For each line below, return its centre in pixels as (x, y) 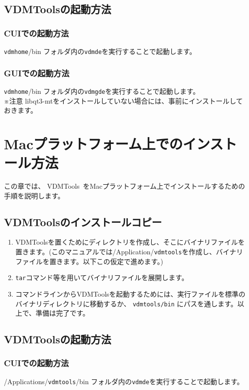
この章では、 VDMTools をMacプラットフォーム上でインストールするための (124, 186)
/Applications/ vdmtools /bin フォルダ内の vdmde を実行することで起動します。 (124, 381)
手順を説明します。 (34, 195)
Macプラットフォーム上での (93, 143)
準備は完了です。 (62, 313)
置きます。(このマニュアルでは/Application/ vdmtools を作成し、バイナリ (129, 252)
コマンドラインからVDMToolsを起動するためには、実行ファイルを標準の (130, 293)
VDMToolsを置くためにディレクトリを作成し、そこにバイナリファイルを (130, 242)
